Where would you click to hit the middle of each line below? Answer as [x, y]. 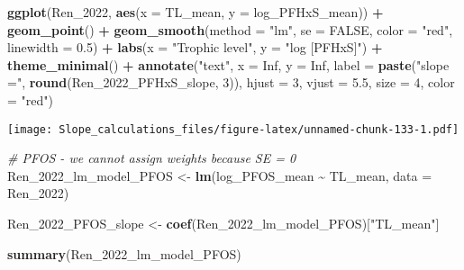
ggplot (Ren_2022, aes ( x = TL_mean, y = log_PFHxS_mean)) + [196, 12]
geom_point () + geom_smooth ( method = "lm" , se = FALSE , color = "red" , [230, 29]
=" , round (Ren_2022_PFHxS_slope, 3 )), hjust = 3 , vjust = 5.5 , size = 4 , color [231, 82]
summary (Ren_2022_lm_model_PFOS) [124, 253]
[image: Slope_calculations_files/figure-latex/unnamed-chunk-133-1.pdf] [233, 129]
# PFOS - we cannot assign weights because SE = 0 [152, 158]
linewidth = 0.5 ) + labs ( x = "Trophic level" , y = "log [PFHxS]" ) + [195, 47]
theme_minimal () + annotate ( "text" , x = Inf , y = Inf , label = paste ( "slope [228, 64]
